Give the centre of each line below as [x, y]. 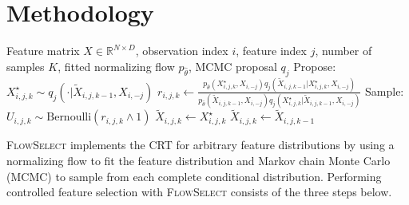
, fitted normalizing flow [116, 66]
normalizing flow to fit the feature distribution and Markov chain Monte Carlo [199, 160]
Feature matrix [43, 51]
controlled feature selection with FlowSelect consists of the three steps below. [199, 192]
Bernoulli [69, 118]
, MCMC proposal [232, 66]
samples [26, 66]
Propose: [315, 66]
